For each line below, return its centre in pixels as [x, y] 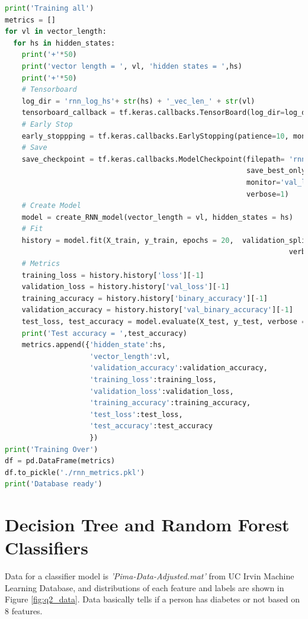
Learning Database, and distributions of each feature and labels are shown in [145, 587]
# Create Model [51, 206]
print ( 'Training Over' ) [52, 449]
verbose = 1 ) [268, 194]
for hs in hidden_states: [64, 43]
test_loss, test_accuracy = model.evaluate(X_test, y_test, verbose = [164, 322]
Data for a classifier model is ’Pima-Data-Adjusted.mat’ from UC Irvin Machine [150, 576]
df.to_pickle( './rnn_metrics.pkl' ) [75, 472]
